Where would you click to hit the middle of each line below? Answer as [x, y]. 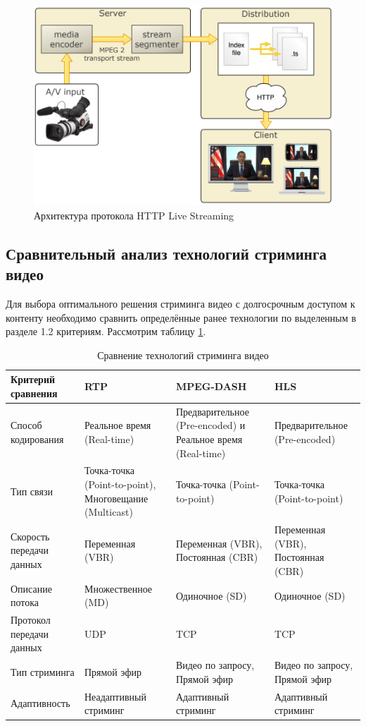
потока [25, 602]
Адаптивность [40, 703]
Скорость [30, 536]
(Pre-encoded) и [210, 425]
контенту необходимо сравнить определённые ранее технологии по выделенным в [181, 317]
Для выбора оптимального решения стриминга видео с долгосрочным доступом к [181, 304]
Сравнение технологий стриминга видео [183, 355]
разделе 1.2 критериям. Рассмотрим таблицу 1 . [106, 331]
